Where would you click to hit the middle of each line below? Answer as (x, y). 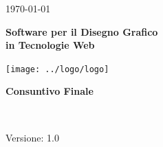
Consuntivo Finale (50, 91)
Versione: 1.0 (32, 137)
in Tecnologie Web (50, 45)
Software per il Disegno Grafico (82, 31)
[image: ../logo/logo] (57, 69)
